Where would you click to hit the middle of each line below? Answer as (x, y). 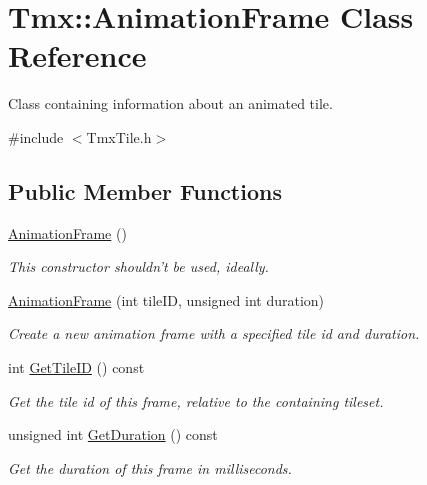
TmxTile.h (119, 136)
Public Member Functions (145, 190)
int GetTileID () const (76, 367)
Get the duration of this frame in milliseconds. (150, 467)
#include (36, 136)
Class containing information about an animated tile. (170, 103)
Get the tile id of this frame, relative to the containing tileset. (196, 400)
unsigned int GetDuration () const (113, 434)
